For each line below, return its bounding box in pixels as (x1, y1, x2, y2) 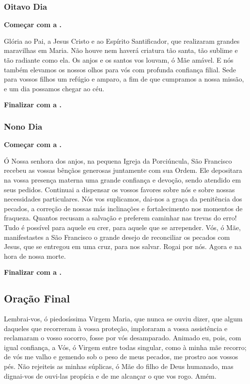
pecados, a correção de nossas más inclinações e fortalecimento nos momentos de (4, 203, 243, 213)
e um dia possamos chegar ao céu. (4, 83, 105, 93)
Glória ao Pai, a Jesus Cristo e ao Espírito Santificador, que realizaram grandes (4, 35, 240, 46)
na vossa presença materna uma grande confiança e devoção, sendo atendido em (4, 174, 241, 184)
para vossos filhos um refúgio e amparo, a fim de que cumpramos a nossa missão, (4, 74, 244, 84)
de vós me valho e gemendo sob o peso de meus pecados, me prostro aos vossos (4, 351, 238, 362)
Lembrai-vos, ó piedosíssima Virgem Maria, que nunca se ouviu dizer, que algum (4, 314, 243, 324)
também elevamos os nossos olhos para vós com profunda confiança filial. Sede (4, 64, 236, 74)
